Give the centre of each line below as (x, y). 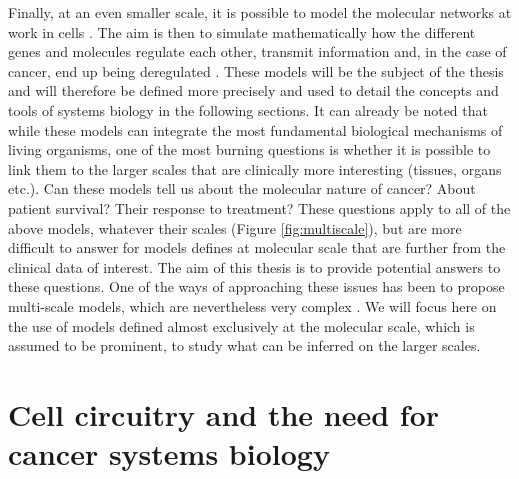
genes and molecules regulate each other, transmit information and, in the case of (257, 51)
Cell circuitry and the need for (224, 413)
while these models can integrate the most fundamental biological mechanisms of (255, 129)
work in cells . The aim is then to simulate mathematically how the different (242, 31)
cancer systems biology (169, 453)
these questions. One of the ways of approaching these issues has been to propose (256, 286)
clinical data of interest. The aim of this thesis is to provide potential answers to (254, 266)
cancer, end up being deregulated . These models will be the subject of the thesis (256, 70)
